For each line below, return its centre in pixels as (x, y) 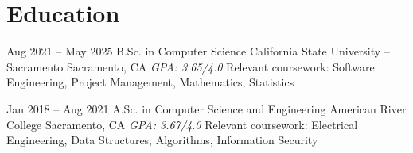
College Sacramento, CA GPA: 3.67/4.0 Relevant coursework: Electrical (182, 124)
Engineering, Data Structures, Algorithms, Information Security (162, 140)
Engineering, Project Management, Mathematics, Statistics (150, 82)
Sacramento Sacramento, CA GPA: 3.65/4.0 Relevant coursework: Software (191, 66)
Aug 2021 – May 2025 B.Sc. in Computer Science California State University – (198, 51)
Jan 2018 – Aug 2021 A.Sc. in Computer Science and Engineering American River (206, 108)
